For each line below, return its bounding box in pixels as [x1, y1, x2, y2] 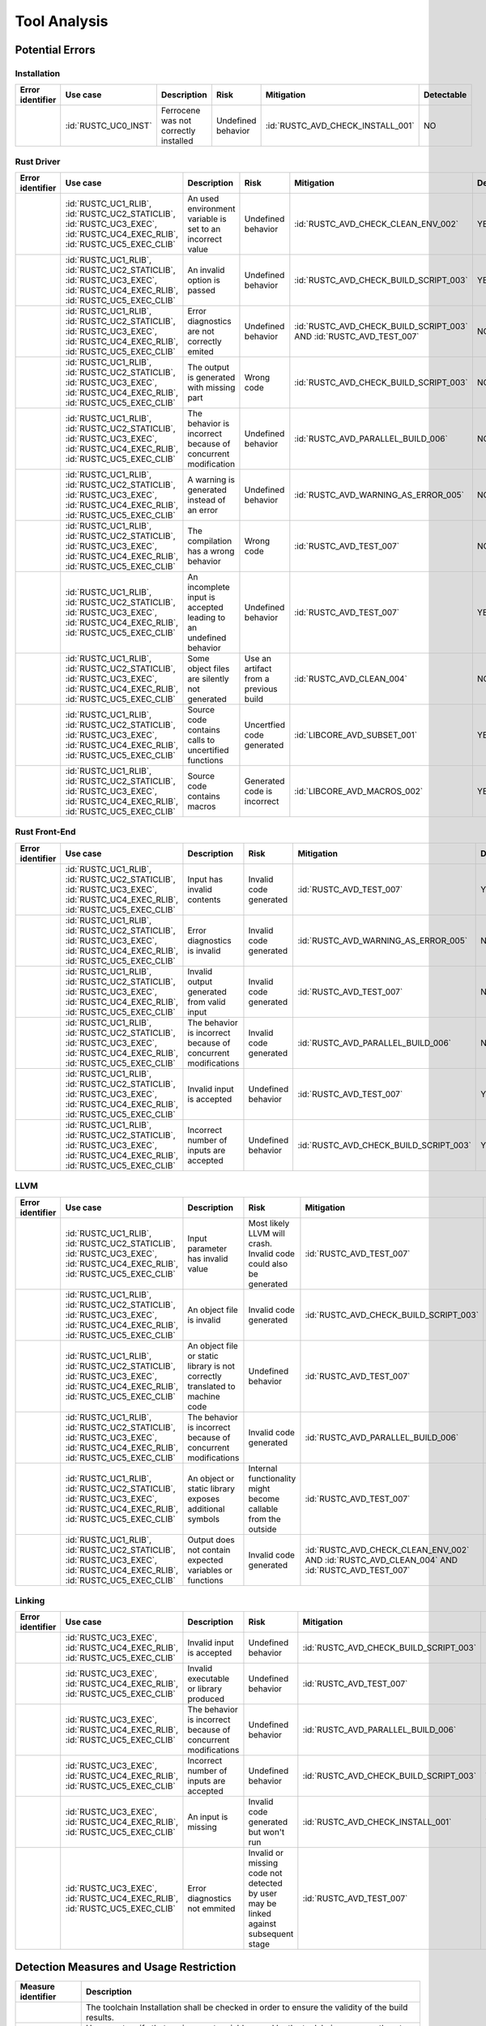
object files [187, 663, 230, 674]
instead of [187, 494, 226, 506]
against [248, 1918, 277, 1930]
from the [248, 1513, 281, 1524]
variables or [187, 1564, 232, 1575]
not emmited [187, 1903, 236, 1914]
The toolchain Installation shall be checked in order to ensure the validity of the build [85, 2002, 408, 2013]
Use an [244, 653, 271, 665]
